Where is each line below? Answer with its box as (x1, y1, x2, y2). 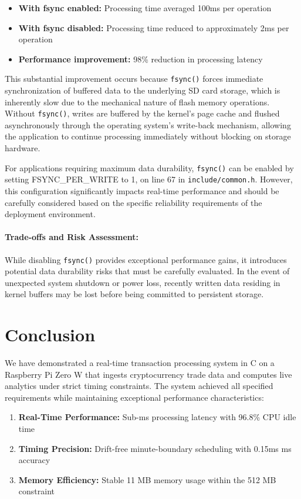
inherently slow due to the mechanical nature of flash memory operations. (5, 95, 270, 108)
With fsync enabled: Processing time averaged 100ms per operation (18, 2, 272, 14)
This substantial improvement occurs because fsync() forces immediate (5, 72, 263, 85)
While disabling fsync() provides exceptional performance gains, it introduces (5, 253, 287, 265)
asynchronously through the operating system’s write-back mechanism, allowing (5, 118, 291, 131)
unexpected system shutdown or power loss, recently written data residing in (5, 276, 280, 288)
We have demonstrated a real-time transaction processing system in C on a (5, 357, 275, 369)
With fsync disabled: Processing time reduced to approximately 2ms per (18, 21, 289, 34)
